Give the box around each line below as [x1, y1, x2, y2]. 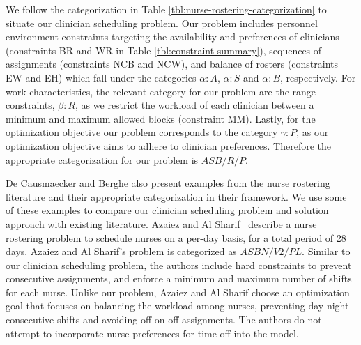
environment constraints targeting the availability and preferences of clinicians [6, 29, 339, 44]
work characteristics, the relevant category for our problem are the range [6, 84, 316, 98]
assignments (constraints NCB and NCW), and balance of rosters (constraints [6, 56, 339, 71]
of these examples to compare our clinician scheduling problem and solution [6, 203, 329, 217]
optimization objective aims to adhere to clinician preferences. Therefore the [6, 138, 331, 153]
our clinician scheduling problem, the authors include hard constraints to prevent [6, 257, 352, 272]
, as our [296, 125, 329, 139]
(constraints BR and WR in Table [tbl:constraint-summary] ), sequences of [6, 43, 322, 57]
